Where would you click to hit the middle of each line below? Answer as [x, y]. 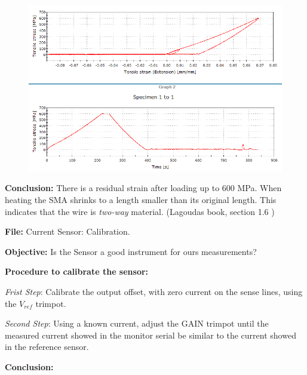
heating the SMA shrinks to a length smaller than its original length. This [141, 200]
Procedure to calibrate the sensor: [77, 271]
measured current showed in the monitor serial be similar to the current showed [151, 335]
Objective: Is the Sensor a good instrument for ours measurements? [131, 251]
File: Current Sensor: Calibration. [67, 231]
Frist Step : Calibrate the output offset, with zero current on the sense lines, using [154, 292]
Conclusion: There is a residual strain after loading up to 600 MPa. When [143, 188]
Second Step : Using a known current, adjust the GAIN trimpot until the [137, 323]
